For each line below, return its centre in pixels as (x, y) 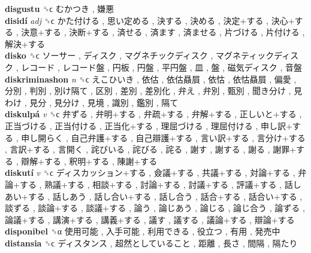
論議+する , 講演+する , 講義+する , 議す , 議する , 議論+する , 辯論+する (150, 219)
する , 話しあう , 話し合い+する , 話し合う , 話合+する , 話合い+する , (165, 196)
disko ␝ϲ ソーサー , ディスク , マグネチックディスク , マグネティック (140, 55)
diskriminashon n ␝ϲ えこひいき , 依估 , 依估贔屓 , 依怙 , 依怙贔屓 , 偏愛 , (151, 79)
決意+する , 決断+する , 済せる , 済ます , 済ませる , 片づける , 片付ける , (163, 32)
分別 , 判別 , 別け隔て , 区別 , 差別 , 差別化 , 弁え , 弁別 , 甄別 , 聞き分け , (148, 91)
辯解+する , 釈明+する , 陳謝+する (89, 161)
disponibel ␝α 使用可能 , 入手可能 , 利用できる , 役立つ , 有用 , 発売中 (143, 231)
